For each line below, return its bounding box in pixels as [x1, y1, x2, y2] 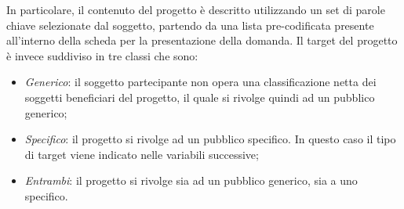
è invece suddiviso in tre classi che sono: [6, 47, 198, 63]
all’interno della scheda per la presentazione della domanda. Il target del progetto [6, 32, 398, 49]
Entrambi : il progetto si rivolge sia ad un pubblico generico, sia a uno [24, 172, 358, 189]
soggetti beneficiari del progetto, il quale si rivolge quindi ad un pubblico [24, 88, 375, 105]
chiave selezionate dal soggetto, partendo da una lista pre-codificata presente [6, 16, 374, 33]
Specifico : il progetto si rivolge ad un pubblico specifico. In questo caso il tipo [24, 131, 396, 147]
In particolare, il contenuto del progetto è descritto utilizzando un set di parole [6, 2, 385, 17]
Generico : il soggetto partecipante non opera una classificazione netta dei [24, 74, 377, 90]
